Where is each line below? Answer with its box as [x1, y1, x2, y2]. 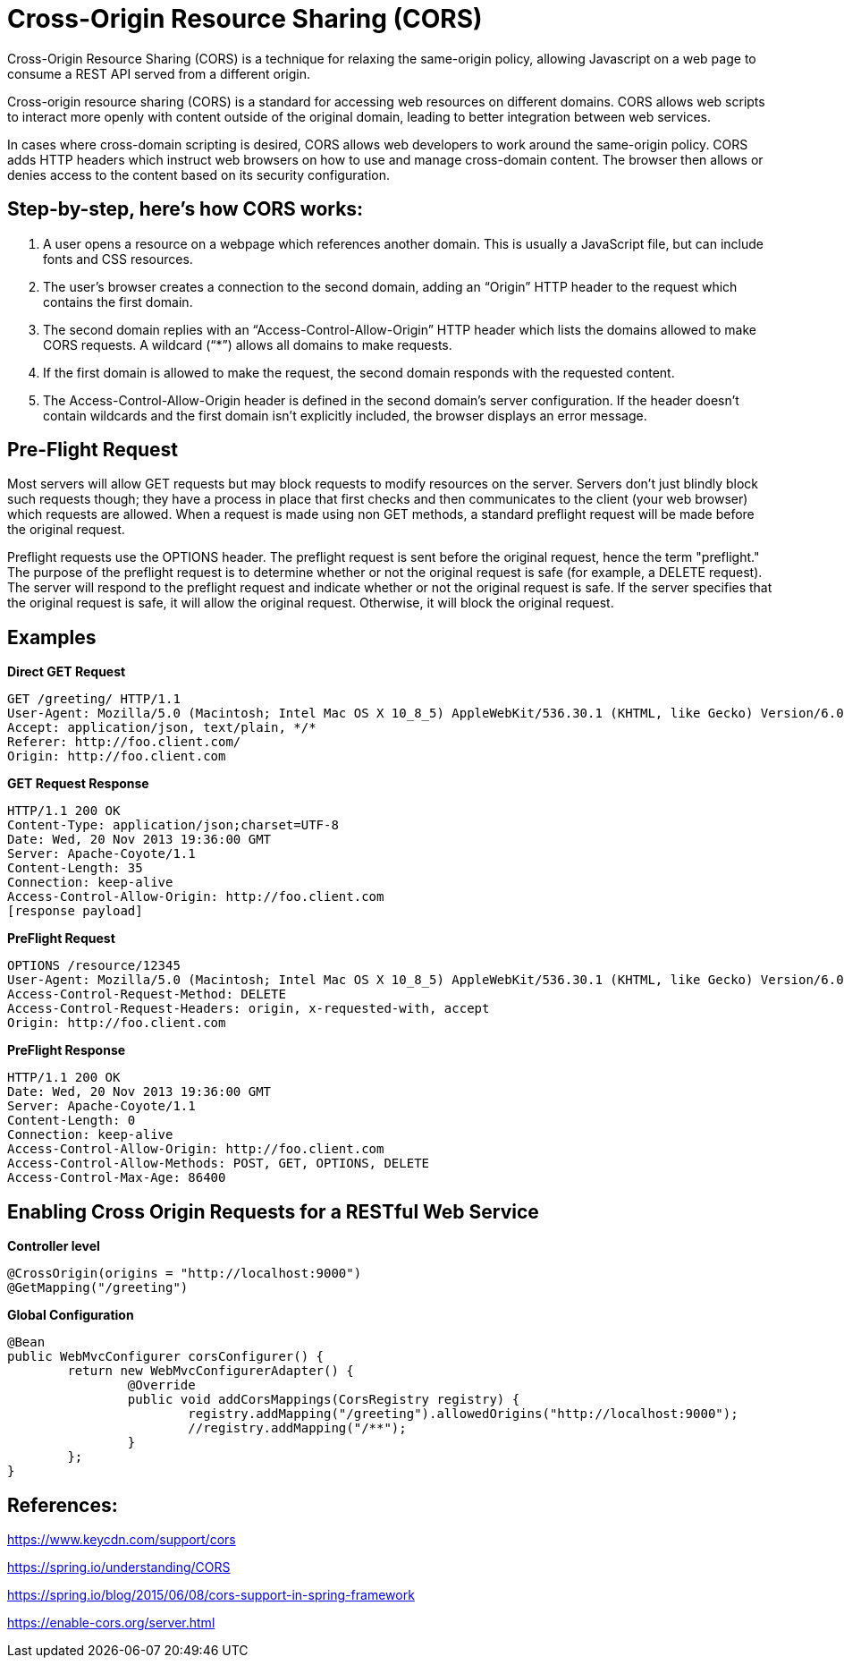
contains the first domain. [43, 293, 193, 310]
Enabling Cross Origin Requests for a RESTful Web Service [7, 1200, 539, 1223]
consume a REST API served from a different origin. [7, 65, 311, 81]
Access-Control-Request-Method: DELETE [7, 987, 286, 1002]
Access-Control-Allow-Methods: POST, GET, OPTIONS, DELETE [7, 1156, 430, 1171]
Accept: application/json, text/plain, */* [7, 720, 316, 735]
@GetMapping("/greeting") [7, 1280, 189, 1295]
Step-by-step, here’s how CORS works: [7, 198, 364, 221]
